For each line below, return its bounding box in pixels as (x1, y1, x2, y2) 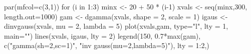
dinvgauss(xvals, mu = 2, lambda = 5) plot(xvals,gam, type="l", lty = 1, (4, 21, 228, 31)
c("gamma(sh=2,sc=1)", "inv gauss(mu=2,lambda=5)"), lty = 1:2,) (4, 40, 209, 51)
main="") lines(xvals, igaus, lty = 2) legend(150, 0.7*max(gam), (4, 30, 201, 41)
